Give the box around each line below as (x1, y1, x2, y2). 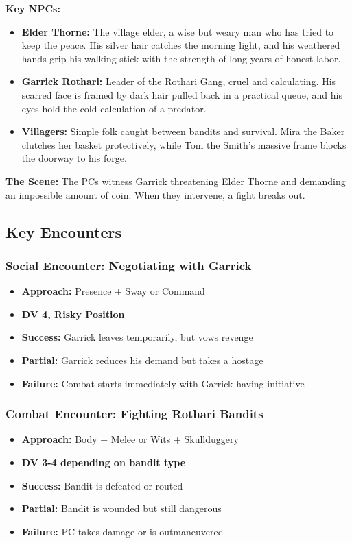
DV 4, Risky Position (21, 306, 125, 321)
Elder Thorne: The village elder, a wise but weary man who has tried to (21, 24, 334, 38)
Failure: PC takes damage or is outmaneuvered (21, 524, 224, 538)
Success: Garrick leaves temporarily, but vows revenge (21, 330, 253, 344)
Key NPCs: (5, 1, 60, 15)
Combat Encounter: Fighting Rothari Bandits (5, 405, 263, 422)
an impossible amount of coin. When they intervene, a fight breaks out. (5, 187, 305, 202)
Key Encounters (5, 221, 121, 242)
